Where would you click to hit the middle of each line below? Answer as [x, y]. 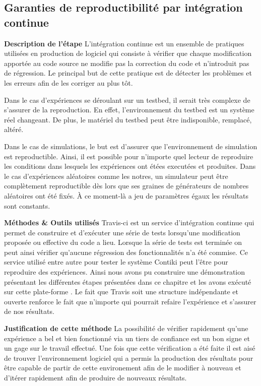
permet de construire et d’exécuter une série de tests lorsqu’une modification [122, 232]
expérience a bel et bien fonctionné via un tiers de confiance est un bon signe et [127, 338]
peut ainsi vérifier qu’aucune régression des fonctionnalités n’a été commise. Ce [126, 252]
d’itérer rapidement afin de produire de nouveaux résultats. [95, 377]
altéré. [14, 129]
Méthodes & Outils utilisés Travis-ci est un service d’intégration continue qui [129, 222]
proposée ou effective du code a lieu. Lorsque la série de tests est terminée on [123, 242]
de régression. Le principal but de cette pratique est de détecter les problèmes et [128, 73]
